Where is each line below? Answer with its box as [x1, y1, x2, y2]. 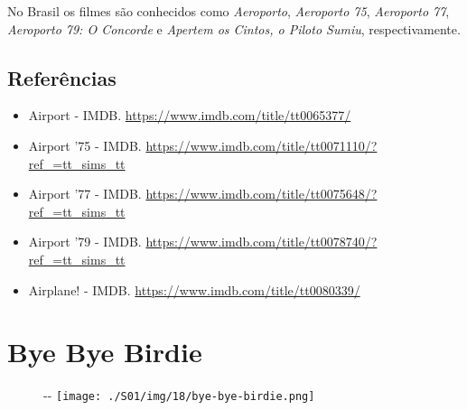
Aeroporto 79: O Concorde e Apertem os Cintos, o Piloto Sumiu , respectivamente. [7, 19, 461, 38]
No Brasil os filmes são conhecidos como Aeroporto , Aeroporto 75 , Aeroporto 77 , [7, 2, 450, 20]
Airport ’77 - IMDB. [28, 184, 142, 203]
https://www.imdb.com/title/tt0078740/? [145, 232, 378, 251]
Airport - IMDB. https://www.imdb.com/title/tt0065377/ [28, 106, 351, 125]
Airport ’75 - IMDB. [28, 135, 142, 154]
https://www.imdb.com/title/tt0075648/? [145, 184, 378, 203]
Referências [7, 63, 117, 91]
